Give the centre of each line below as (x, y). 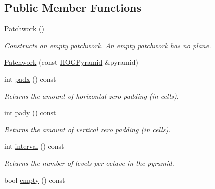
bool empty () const (35, 180)
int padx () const (30, 78)
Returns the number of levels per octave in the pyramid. (89, 163)
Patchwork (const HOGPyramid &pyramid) (71, 62)
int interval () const (34, 146)
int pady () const (30, 113)
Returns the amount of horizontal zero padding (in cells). (91, 96)
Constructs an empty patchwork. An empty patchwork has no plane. (108, 45)
